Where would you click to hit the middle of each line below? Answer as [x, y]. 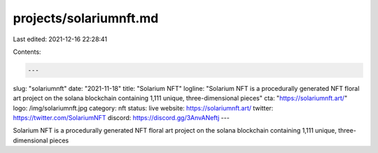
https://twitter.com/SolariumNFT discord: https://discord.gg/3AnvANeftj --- [121, 118]
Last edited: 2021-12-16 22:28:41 [60, 39]
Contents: [27, 52]
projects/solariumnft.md [86, 18]
